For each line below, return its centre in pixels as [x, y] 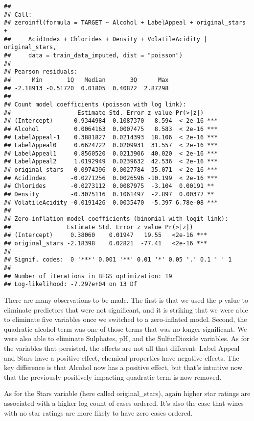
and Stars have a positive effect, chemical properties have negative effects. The [122, 357]
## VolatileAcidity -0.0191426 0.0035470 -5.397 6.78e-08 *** [111, 202]
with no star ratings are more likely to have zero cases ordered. [98, 412]
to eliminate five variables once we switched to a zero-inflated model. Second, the [126, 319]
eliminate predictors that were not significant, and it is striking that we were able [126, 309]
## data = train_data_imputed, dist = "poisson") [93, 55]
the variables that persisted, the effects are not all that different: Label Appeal [122, 348]
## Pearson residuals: [41, 72]
